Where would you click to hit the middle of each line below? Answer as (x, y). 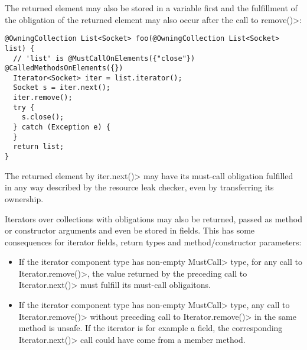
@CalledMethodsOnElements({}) (64, 68)
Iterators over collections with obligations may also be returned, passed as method (153, 218)
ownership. (24, 198)
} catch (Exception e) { (62, 127)
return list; (39, 147)
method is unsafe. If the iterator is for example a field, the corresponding (151, 328)
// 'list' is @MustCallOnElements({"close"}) (104, 58)
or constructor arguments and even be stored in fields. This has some (130, 230)
